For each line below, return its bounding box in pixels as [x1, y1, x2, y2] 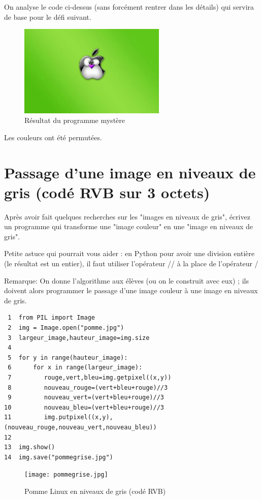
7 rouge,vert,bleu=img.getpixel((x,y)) [8, 373, 172, 381]
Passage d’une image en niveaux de [4, 162, 256, 182]
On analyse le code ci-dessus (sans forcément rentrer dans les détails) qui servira [4, 2, 254, 12]
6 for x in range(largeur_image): [8, 364, 143, 371]
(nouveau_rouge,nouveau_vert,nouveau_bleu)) [4, 423, 157, 431]
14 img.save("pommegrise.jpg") [4, 453, 113, 461]
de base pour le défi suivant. [4, 11, 91, 22]
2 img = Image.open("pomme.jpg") [8, 324, 124, 331]
